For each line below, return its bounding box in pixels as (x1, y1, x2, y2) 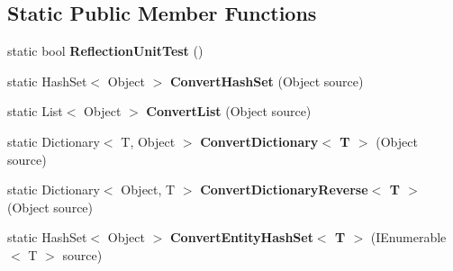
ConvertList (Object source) (146, 102, 312, 121)
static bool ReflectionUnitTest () (7, 41, 204, 60)
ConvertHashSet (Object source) (169, 71, 364, 90)
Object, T (121, 180, 176, 199)
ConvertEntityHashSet (169, 228, 313, 247)
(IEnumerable (370, 228, 447, 247)
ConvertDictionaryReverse (200, 180, 368, 199)
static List (7, 102, 63, 121)
